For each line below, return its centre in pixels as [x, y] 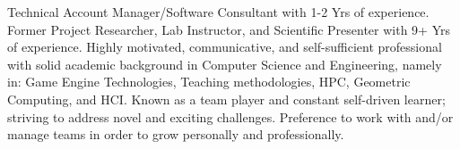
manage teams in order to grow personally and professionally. [176, 134]
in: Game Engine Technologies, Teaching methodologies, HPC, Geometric [209, 82]
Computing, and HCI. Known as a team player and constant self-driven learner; [226, 99]
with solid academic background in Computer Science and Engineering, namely [225, 64]
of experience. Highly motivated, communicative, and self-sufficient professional [225, 47]
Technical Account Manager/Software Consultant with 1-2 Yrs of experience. [218, 12]
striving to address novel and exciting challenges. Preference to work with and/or [230, 116]
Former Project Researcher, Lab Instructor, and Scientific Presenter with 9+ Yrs [229, 29]
